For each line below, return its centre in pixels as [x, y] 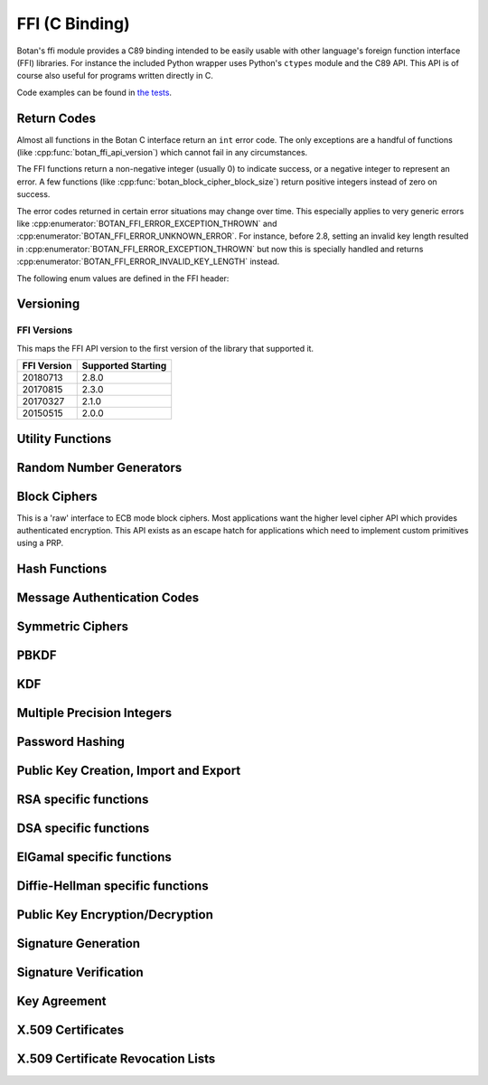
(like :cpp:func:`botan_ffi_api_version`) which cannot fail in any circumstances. [162, 153]
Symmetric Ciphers [72, 627]
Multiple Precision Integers [94, 713]
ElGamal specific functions [94, 858]
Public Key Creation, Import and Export [129, 771]
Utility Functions [64, 439]
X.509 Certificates [70, 1030]
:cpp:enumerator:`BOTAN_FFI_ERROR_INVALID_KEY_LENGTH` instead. [148, 261]
